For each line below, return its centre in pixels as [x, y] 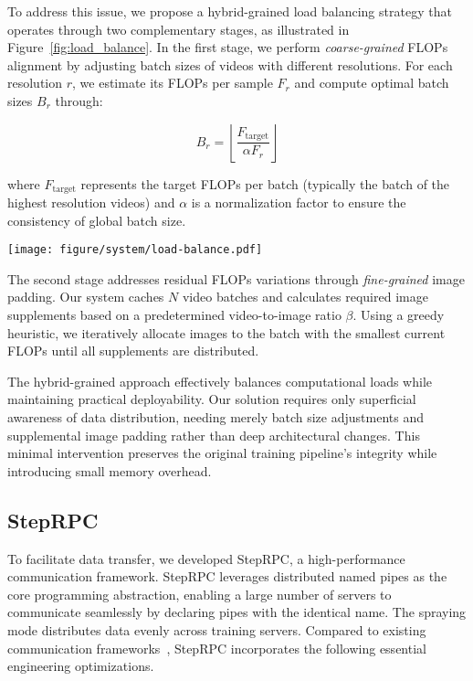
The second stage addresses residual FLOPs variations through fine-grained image [236, 278]
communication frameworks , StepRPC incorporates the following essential [217, 648]
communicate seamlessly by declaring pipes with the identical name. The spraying [237, 612]
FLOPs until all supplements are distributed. [133, 351]
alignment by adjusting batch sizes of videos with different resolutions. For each [230, 64]
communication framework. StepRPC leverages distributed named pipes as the [227, 576]
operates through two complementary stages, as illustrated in [179, 29]
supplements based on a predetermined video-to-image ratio [174, 315]
